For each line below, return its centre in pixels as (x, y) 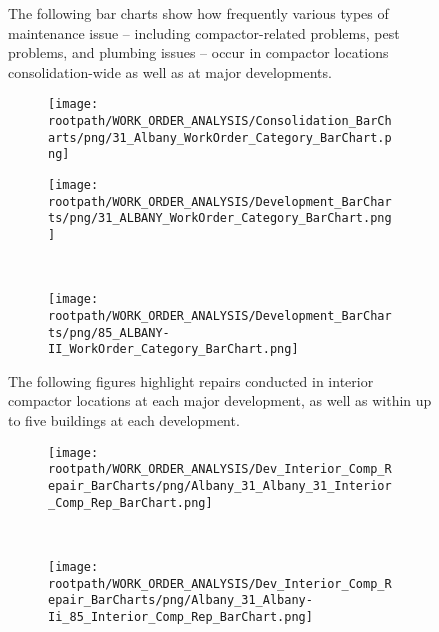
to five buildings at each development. (124, 420)
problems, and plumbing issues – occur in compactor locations (198, 52)
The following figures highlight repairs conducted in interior (191, 380)
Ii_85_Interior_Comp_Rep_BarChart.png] (180, 616)
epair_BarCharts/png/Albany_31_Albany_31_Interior (220, 485)
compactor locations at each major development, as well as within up (220, 400)
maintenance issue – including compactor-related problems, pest (204, 32)
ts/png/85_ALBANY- (109, 332)
